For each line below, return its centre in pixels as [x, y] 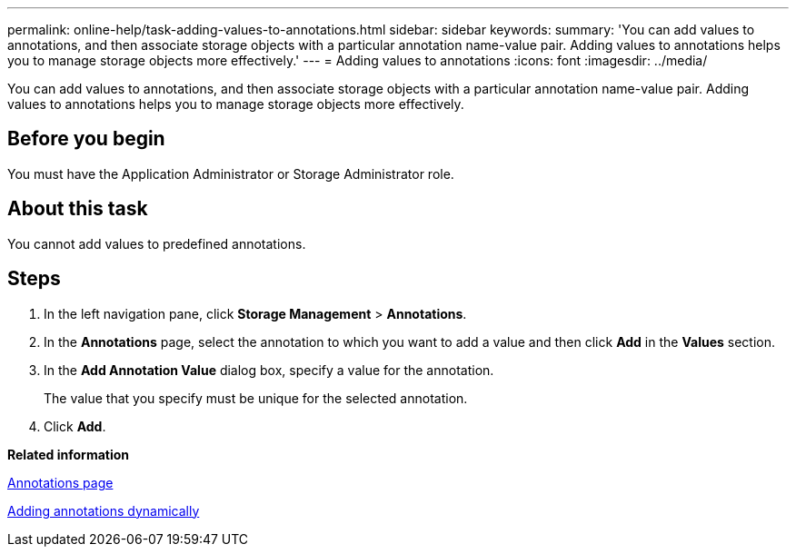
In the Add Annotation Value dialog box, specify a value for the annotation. [269, 370]
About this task [78, 209]
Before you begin [86, 139]
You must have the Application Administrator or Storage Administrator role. [231, 173]
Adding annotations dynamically [104, 510]
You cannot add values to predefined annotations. [157, 243]
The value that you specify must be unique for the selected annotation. [256, 398]
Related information [69, 454]
